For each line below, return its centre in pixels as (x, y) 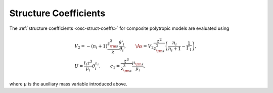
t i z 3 (88, 63)
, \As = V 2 (139, 46)
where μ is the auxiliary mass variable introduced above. (68, 84)
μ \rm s (138, 63)
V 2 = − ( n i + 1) (91, 46)
